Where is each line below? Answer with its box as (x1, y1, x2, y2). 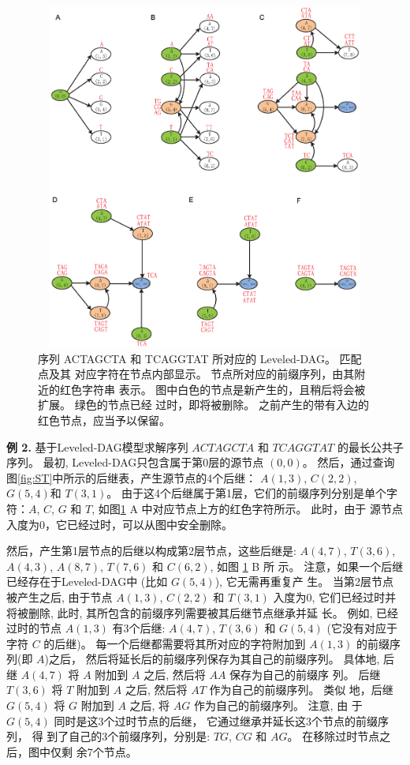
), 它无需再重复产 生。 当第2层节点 (214, 573, 393, 590)
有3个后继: (112, 620, 166, 636)
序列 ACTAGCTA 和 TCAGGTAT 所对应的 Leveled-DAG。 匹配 (38, 350, 362, 366)
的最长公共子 (337, 438, 404, 455)
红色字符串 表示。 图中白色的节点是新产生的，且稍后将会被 (59, 381, 366, 397)
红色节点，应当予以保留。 (38, 411, 170, 428)
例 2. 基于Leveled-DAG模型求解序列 (6, 438, 188, 455)
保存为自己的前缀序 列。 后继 (229, 666, 381, 682)
